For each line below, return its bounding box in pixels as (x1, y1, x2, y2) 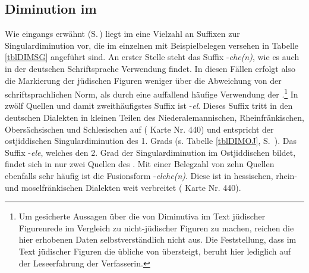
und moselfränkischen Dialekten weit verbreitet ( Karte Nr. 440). (5, 181, 241, 193)
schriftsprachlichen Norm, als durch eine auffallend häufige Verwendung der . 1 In (5, 86, 298, 100)
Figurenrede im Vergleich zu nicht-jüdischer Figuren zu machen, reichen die (18, 221, 294, 234)
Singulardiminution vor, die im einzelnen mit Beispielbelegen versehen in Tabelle (5, 39, 298, 51)
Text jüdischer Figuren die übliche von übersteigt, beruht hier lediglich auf (18, 244, 291, 257)
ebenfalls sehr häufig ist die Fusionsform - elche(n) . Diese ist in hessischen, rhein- (5, 169, 298, 181)
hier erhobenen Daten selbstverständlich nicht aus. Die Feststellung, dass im (18, 233, 297, 246)
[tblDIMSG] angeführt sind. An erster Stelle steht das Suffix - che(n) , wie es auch (5, 51, 299, 63)
